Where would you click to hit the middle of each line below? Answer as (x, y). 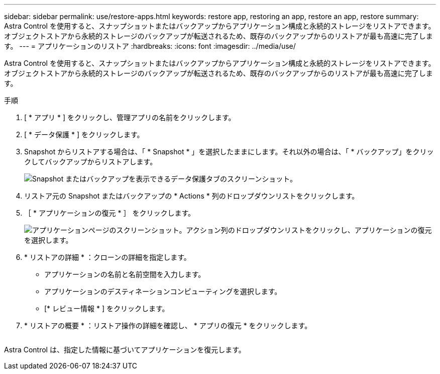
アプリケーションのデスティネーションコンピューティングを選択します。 (163, 291)
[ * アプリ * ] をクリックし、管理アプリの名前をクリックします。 (130, 117)
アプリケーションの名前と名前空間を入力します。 (125, 274)
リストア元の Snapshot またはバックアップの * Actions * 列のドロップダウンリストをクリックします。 (192, 196)
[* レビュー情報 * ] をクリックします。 (107, 308)
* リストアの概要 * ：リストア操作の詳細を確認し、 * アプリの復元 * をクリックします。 (168, 325)
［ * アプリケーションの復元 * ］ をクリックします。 (110, 213)
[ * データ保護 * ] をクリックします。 (84, 134)
